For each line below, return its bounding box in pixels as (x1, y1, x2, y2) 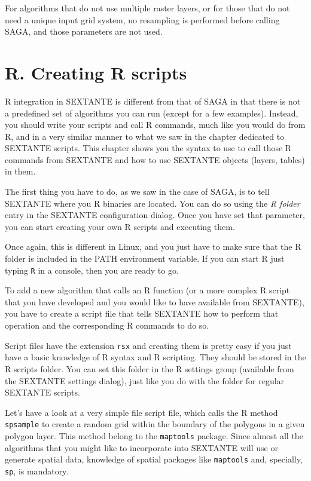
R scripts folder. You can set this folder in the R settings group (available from (5, 362, 294, 375)
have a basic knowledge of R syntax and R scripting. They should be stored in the (5, 351, 306, 363)
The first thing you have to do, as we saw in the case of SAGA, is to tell (5, 185, 270, 198)
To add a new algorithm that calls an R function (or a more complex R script (5, 284, 290, 296)
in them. (5, 165, 36, 177)
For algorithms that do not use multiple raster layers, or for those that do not (5, 2, 290, 14)
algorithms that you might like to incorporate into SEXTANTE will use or (5, 441, 278, 454)
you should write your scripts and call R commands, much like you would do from (5, 118, 306, 131)
